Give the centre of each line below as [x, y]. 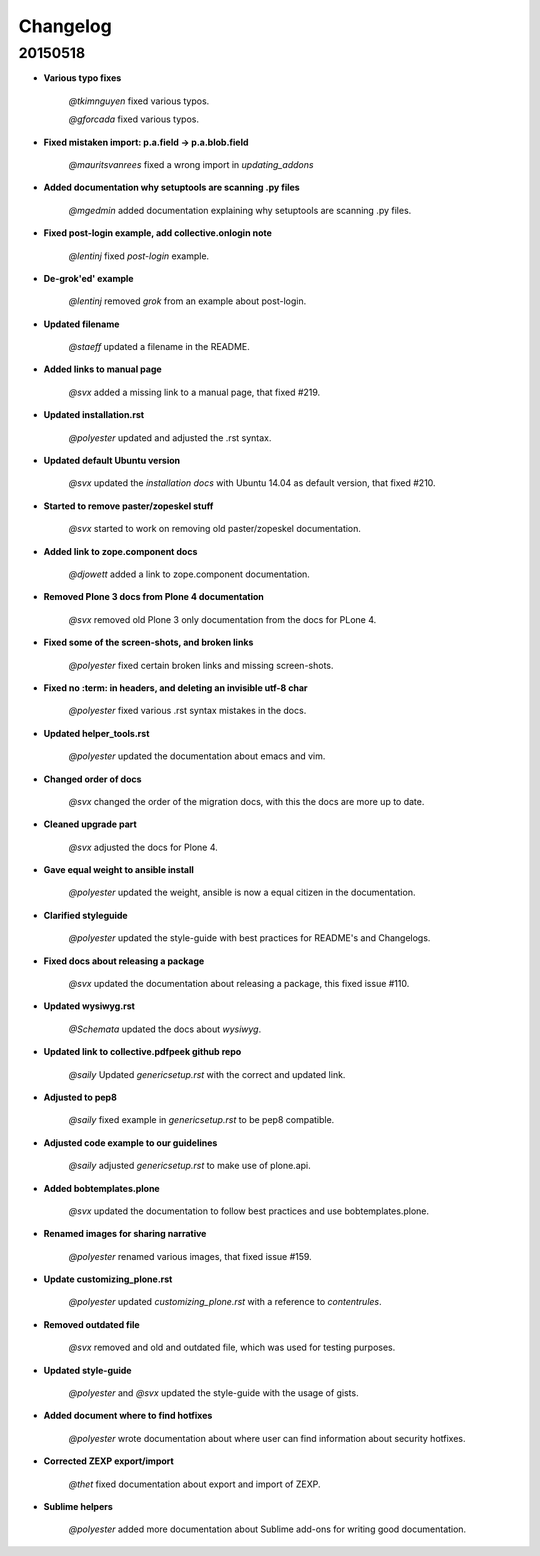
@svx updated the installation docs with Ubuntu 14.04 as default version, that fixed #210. [252, 483]
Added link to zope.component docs [120, 551]
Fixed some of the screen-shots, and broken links [148, 642]
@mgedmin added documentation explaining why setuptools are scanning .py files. [240, 210]
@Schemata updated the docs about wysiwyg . [165, 1029]
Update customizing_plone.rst [108, 1279]
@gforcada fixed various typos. [134, 119]
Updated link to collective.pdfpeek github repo [142, 1052]
